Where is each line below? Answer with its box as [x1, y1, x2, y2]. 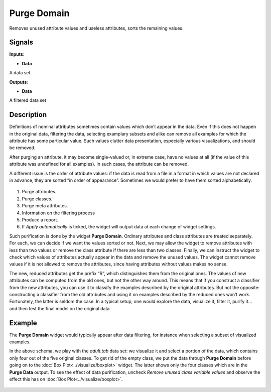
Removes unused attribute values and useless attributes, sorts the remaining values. [9, 25, 184, 31]
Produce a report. [22, 217, 59, 223]
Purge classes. [22, 196, 53, 202]
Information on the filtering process [22, 210, 95, 216]
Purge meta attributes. [22, 203, 68, 209]
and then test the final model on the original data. [9, 305, 111, 311]
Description [9, 110, 47, 119]
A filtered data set [9, 97, 47, 103]
